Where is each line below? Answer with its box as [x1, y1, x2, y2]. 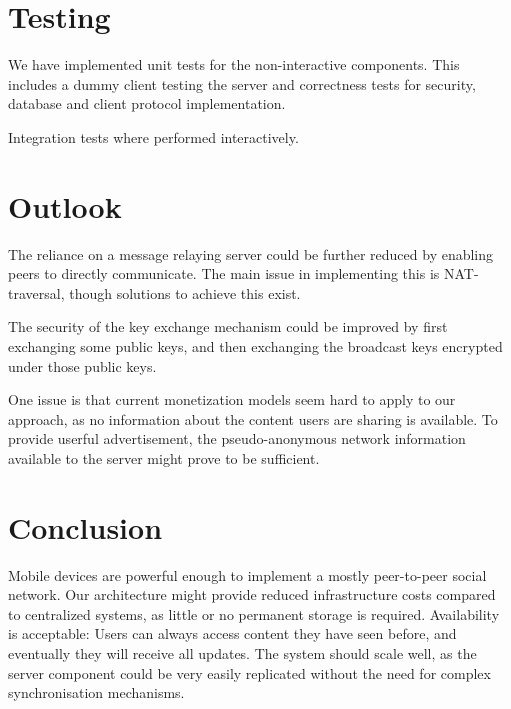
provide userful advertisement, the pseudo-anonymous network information [8, 428, 466, 449]
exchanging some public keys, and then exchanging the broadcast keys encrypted [8, 336, 503, 356]
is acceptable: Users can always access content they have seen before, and [8, 623, 457, 644]
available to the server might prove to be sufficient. [8, 447, 320, 468]
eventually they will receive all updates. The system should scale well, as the [8, 643, 477, 664]
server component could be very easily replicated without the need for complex [8, 662, 491, 683]
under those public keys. [8, 355, 157, 376]
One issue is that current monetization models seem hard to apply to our [8, 389, 456, 410]
